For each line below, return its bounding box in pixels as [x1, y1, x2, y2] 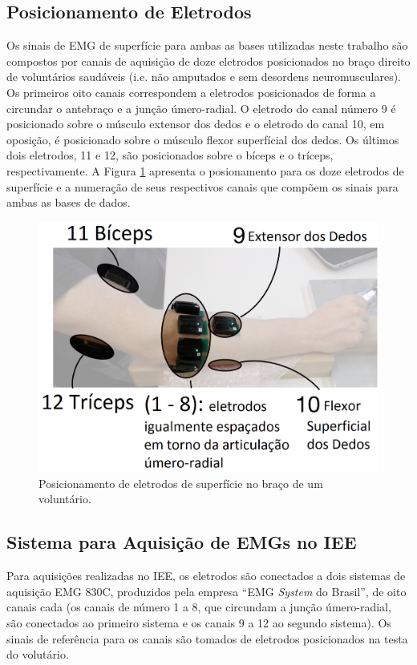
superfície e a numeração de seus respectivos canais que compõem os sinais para [6, 178, 399, 195]
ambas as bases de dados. [6, 194, 131, 211]
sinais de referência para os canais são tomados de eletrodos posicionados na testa [6, 630, 408, 647]
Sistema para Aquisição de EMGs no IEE [6, 530, 357, 554]
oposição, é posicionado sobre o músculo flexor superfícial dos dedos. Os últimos [6, 131, 399, 147]
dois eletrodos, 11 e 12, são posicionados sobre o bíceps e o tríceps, [6, 147, 334, 163]
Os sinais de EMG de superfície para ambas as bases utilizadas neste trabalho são [6, 37, 408, 54]
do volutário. [6, 646, 69, 663]
